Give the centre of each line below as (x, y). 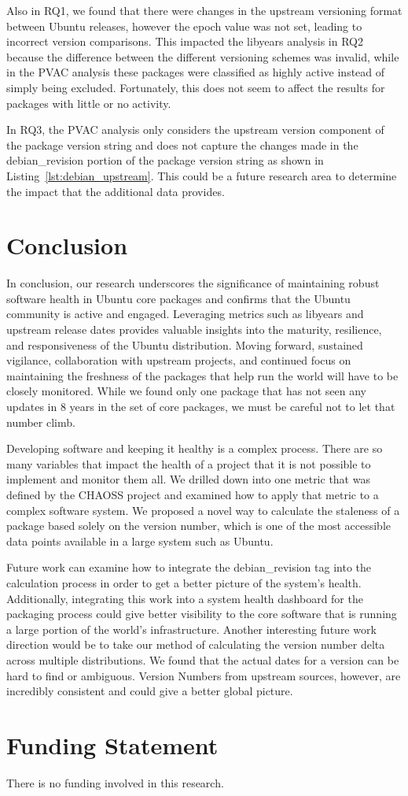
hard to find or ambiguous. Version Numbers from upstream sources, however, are (204, 675)
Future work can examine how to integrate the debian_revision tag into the (189, 567)
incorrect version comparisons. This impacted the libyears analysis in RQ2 (185, 41)
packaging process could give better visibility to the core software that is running (202, 614)
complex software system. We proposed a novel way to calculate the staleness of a (203, 510)
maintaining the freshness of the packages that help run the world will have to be (202, 375)
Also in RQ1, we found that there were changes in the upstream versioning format (204, 10)
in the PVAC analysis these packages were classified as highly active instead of (196, 72)
